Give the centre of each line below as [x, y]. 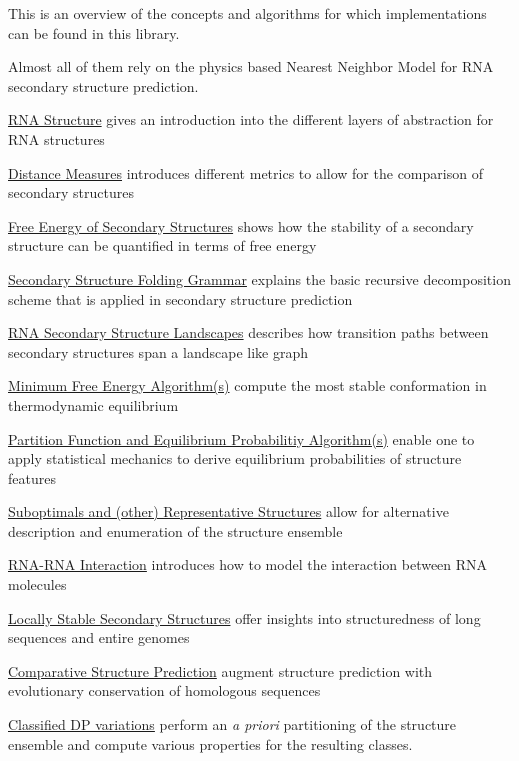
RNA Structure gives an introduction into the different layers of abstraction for [251, 119]
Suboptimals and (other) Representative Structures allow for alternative [228, 511]
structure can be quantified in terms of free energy [162, 245]
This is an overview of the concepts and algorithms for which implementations [247, 13]
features [32, 477]
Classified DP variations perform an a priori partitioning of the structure [232, 724]
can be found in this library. [94, 32]
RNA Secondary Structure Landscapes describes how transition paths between [248, 332]
